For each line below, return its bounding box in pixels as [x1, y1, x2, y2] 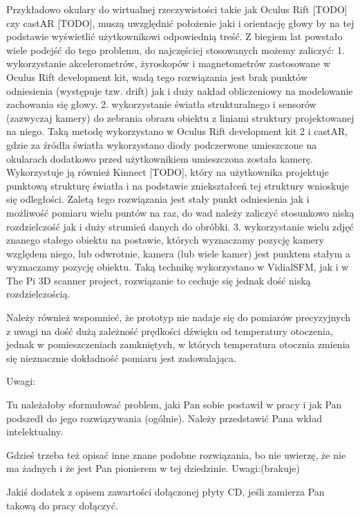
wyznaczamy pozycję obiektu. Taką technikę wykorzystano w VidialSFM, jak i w [6, 260, 349, 274]
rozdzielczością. [6, 287, 70, 301]
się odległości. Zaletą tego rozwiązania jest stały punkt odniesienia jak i [6, 192, 310, 206]
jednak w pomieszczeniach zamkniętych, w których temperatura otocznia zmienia [6, 337, 350, 352]
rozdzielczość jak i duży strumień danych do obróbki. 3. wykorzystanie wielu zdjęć [6, 219, 354, 233]
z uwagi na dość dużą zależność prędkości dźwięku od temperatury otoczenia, [6, 323, 333, 338]
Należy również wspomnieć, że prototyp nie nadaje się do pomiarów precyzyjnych [6, 310, 351, 325]
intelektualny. [6, 424, 64, 439]
